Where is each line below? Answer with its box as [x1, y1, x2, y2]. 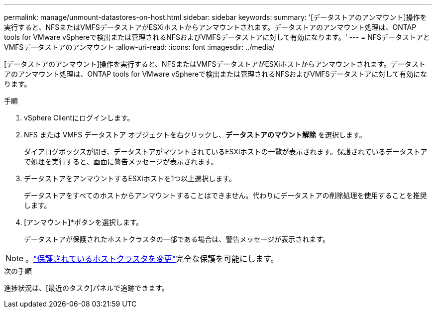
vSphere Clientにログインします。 [24, 113, 134, 122]
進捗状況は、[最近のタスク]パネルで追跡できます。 [4, 284, 169, 292]
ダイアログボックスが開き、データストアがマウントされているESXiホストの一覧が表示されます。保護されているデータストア [24, 147, 428, 156]
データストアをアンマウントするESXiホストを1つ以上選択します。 [24, 174, 236, 183]
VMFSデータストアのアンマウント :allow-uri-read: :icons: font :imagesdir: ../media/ [4, 43, 275, 51]
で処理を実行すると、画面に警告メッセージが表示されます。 [24, 157, 218, 166]
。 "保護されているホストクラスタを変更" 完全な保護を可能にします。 [25, 254, 279, 264]
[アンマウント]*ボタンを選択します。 [24, 218, 143, 226]
